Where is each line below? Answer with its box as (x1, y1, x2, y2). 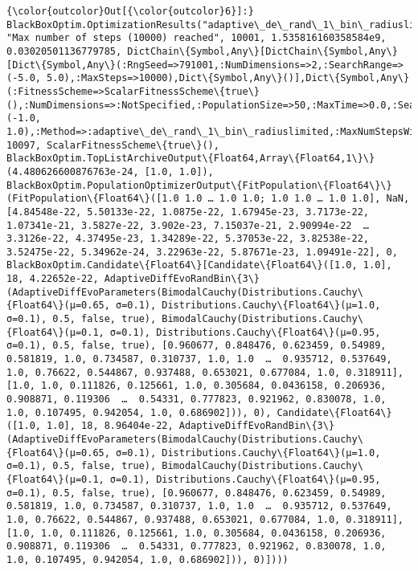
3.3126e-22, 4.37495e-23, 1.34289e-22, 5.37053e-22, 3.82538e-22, (6, 233, 370, 245)
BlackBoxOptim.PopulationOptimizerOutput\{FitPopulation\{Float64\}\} (6, 179, 392, 191)
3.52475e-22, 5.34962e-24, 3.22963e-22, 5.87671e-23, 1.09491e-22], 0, (6, 246, 398, 258)
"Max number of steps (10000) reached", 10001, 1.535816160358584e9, (6, 32, 387, 44)
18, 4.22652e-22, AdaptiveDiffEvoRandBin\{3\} (6, 273, 260, 285)
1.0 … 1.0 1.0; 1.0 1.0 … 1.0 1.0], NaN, (184, 193, 410, 205)
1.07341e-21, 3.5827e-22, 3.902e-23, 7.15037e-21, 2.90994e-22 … (6, 219, 370, 231)
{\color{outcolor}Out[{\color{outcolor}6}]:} (6, 6, 254, 17)
